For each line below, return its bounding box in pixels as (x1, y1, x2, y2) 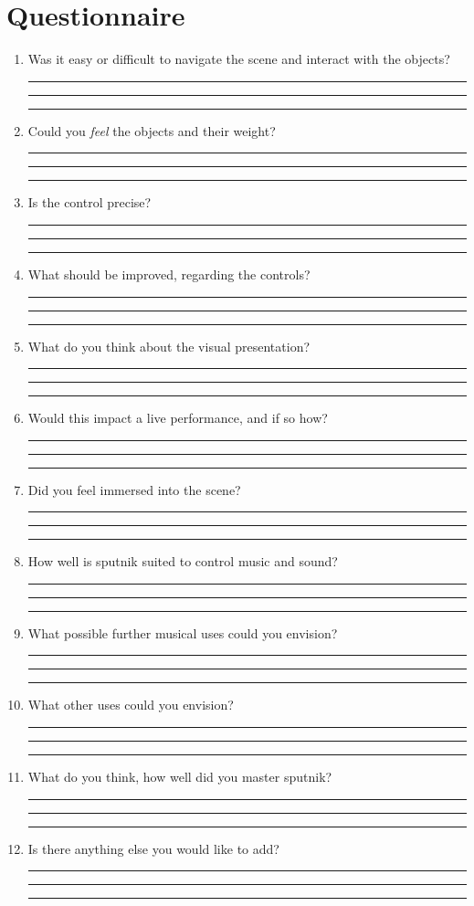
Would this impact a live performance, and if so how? (27, 408, 328, 427)
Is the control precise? (27, 193, 152, 212)
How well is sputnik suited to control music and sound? (27, 552, 338, 571)
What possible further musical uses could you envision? (27, 623, 338, 642)
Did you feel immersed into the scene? (27, 479, 241, 499)
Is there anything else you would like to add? (27, 838, 279, 858)
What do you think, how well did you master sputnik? (27, 767, 332, 786)
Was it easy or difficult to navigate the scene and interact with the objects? (27, 49, 450, 68)
